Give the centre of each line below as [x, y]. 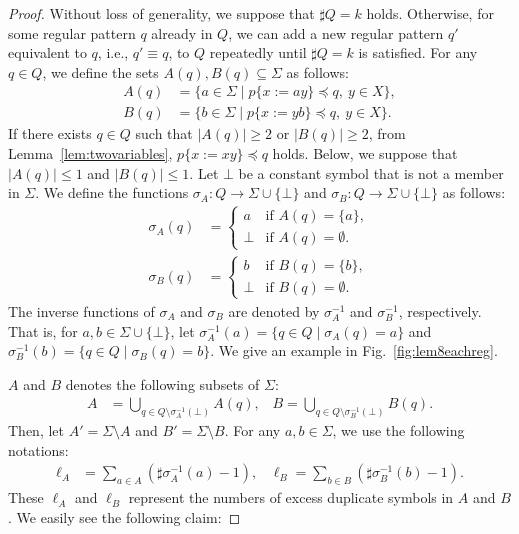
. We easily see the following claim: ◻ [124, 516]
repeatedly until [258, 52]
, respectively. [440, 311]
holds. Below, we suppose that [365, 153]
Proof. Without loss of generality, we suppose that [161, 13]
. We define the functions [112, 192]
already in [182, 32]
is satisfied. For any [418, 52]
